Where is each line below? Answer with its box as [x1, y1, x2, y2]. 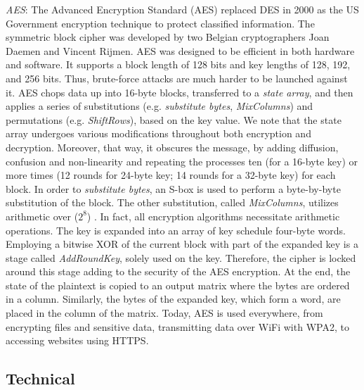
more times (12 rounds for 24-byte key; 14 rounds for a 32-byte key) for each [6, 168, 336, 182]
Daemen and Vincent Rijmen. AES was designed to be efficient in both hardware [6, 43, 355, 58]
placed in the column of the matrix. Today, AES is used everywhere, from [6, 306, 323, 320]
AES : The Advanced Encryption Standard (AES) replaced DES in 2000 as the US [6, 2, 359, 16]
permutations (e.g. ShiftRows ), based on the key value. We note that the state [6, 112, 342, 127]
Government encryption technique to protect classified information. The [6, 15, 315, 30]
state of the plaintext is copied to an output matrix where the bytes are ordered [6, 277, 350, 292]
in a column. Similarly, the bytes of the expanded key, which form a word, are [6, 291, 341, 306]
